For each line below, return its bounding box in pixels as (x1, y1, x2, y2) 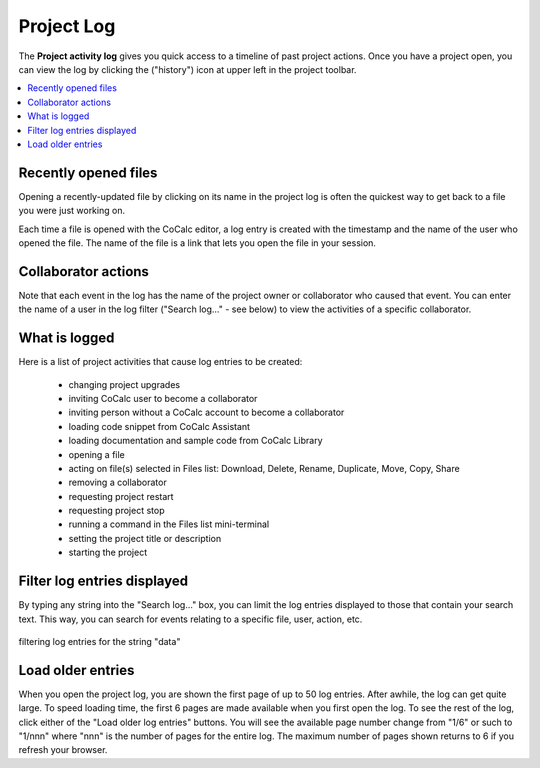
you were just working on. (18, 205, 125, 217)
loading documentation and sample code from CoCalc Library (68, 435, 324, 447)
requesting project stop (68, 505, 165, 517)
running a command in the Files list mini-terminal (68, 518, 270, 530)
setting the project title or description (68, 532, 222, 544)
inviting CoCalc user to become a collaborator (68, 392, 258, 404)
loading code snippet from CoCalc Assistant (68, 420, 250, 432)
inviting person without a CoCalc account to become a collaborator (68, 406, 345, 419)
